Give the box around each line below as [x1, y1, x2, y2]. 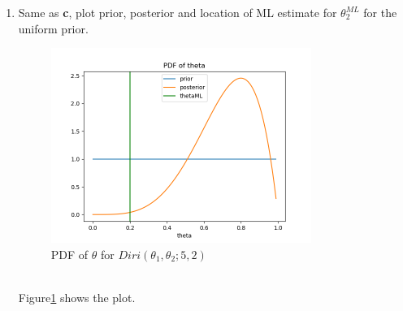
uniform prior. [18, 19, 89, 37]
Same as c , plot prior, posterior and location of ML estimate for [18, 4, 337, 20]
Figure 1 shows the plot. [18, 289, 136, 306]
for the [363, 4, 397, 20]
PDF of [50, 245, 89, 262]
